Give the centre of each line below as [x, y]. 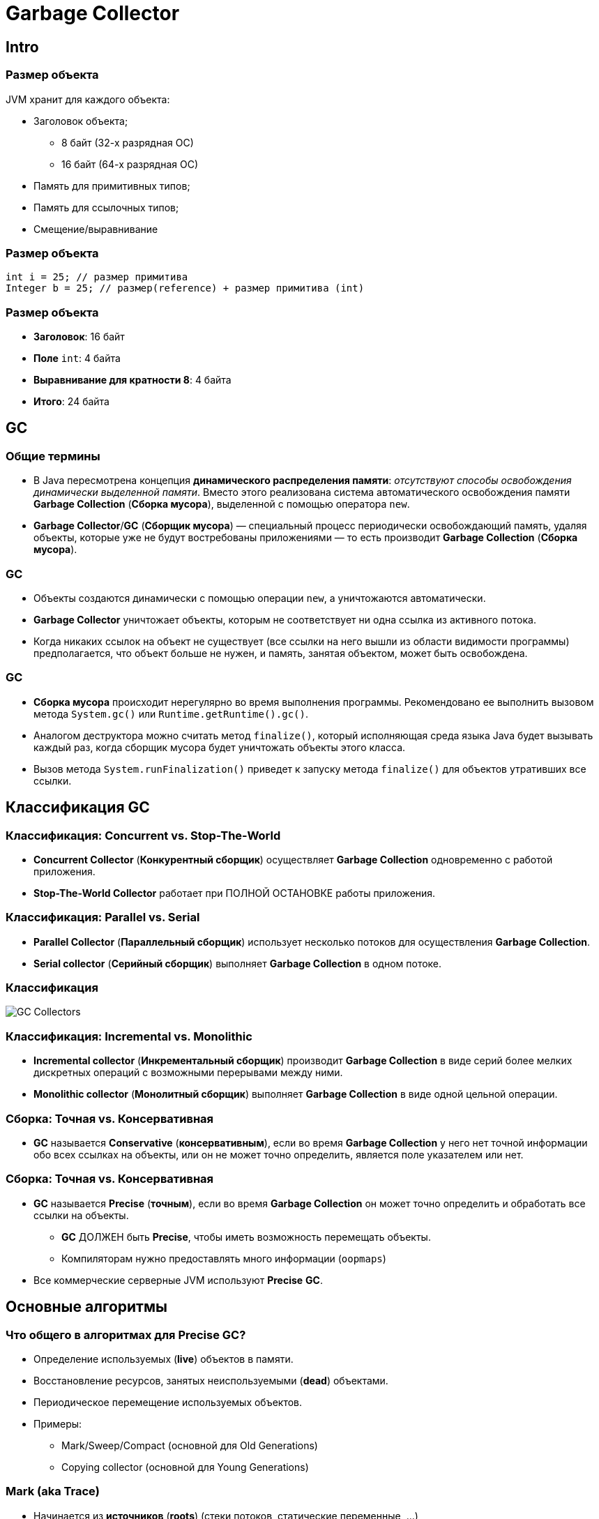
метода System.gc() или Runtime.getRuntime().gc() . [171, 713]
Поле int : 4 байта [77, 358]
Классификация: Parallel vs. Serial [103, 917]
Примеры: [58, 1423]
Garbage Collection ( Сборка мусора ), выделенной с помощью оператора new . [222, 504]
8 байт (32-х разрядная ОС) [128, 142]
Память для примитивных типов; [112, 186]
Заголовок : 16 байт [79, 337]
